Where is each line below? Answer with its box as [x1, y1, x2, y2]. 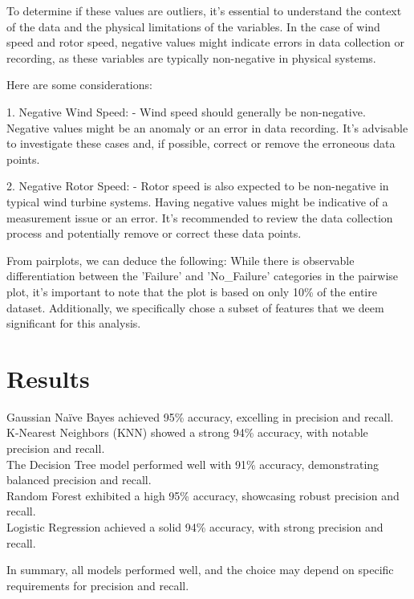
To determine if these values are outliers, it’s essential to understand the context [6, 2, 402, 18]
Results [6, 361, 90, 394]
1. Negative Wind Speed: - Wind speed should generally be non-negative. [6, 103, 366, 120]
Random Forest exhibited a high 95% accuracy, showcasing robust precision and [6, 487, 400, 503]
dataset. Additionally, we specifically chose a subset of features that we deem [6, 299, 384, 316]
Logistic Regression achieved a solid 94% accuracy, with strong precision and [6, 518, 384, 535]
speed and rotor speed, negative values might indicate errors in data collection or [6, 34, 404, 51]
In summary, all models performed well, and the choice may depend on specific [6, 561, 394, 578]
